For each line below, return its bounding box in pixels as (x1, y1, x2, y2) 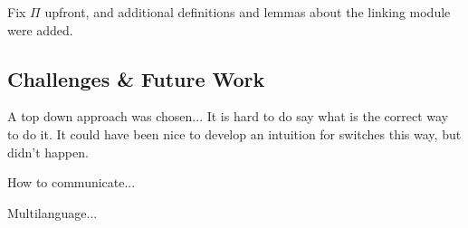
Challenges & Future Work (7, 64, 265, 92)
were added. (7, 20, 73, 39)
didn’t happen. (7, 142, 89, 161)
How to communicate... (7, 173, 136, 192)
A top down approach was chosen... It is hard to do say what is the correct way (7, 107, 448, 126)
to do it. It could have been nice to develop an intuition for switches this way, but (7, 124, 462, 143)
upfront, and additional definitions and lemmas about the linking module (44, 3, 451, 21)
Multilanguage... (7, 203, 98, 222)
